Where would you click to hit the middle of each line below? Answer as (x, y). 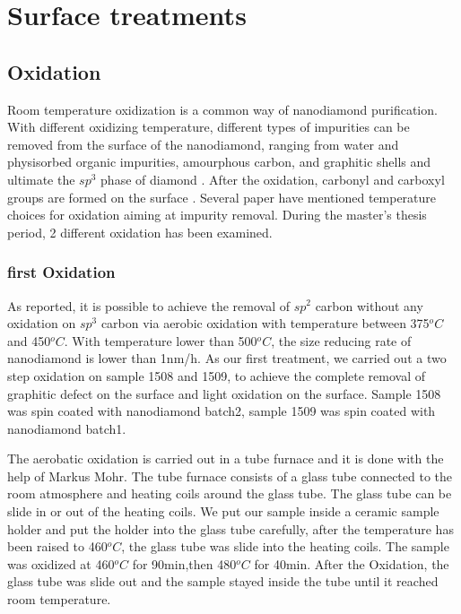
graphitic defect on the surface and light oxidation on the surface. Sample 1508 (224, 393)
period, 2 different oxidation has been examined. (140, 232)
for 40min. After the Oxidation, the (352, 563)
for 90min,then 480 (184, 563)
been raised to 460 (57, 546)
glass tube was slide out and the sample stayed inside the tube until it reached (223, 581)
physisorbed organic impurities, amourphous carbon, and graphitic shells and (219, 162)
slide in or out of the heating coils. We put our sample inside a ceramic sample (223, 511)
